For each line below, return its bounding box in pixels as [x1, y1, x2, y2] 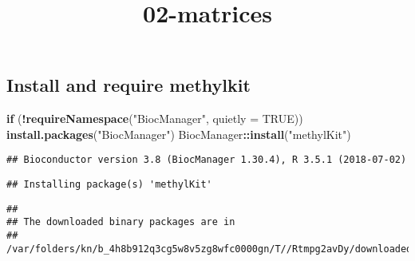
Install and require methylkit [6, 73, 251, 97]
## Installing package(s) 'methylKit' [6, 179, 212, 191]
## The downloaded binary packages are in [6, 216, 235, 228]
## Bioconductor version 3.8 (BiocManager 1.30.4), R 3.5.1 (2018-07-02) [6, 154, 407, 166]
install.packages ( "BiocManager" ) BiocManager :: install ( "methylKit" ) [6, 125, 351, 142]
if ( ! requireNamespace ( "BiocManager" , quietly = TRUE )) [6, 110, 303, 127]
